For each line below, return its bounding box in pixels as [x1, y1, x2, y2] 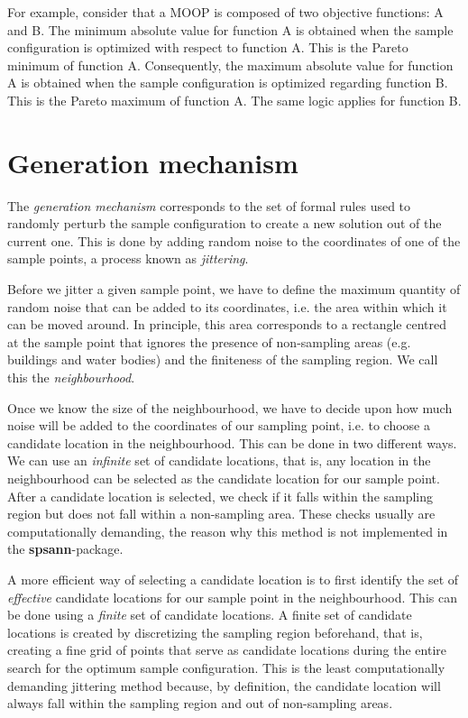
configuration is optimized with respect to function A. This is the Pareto [7, 38, 408, 57]
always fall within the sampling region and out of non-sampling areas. [7, 694, 393, 713]
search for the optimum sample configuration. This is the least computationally [7, 658, 445, 677]
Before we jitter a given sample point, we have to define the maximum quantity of [7, 280, 461, 299]
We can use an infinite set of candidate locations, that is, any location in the [7, 451, 431, 470]
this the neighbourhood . [7, 368, 135, 387]
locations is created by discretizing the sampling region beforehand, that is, [7, 622, 423, 641]
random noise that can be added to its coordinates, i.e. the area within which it [7, 297, 447, 316]
